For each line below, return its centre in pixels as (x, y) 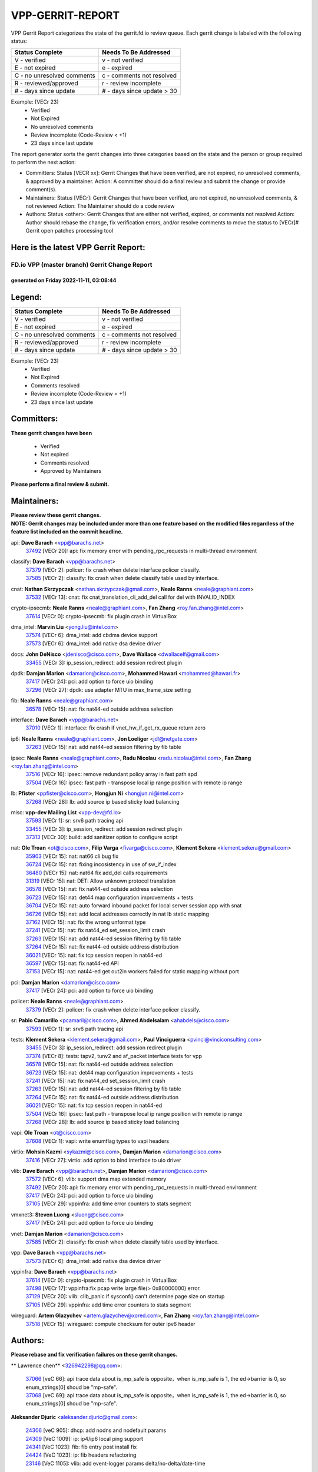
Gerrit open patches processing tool (69, 231)
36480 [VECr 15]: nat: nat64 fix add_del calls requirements (97, 873)
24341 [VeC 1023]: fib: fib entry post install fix (81, 1447)
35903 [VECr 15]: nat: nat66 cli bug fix (72, 856)
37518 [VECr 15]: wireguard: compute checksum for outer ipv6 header (110, 1324)
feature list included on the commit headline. (67, 532)
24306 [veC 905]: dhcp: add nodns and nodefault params (96, 1430)
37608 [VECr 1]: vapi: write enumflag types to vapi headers (97, 1141)
